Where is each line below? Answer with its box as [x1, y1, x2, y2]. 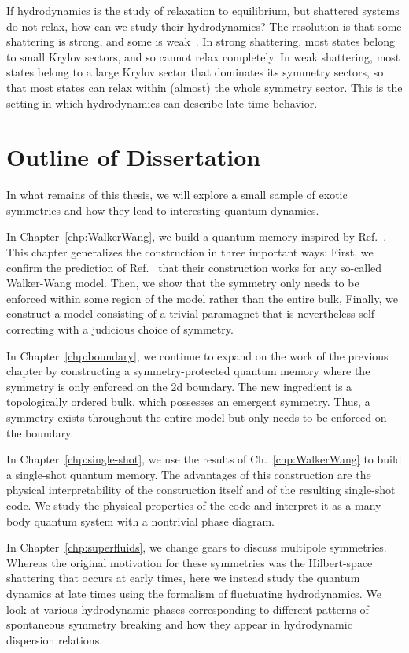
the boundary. [6, 424, 74, 441]
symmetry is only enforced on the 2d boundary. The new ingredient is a [6, 378, 352, 394]
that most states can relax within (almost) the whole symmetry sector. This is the [6, 79, 403, 95]
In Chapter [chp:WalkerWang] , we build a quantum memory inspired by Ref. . [6, 228, 387, 245]
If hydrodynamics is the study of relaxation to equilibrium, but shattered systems [6, 2, 400, 18]
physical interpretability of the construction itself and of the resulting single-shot [6, 481, 396, 498]
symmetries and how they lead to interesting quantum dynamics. [6, 201, 319, 218]
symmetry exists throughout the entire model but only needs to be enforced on [6, 409, 387, 425]
